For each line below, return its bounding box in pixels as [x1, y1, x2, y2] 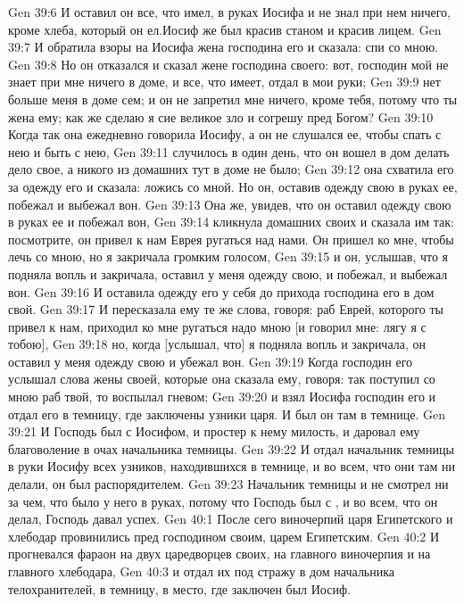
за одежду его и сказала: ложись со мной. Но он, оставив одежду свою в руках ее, [8, 177, 458, 195]
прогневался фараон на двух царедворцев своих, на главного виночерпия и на [8, 544, 431, 563]
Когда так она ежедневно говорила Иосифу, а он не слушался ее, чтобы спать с [8, 125, 442, 144]
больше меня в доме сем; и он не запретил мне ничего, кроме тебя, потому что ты [8, 89, 458, 108]
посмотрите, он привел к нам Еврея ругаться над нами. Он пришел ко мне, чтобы [8, 229, 454, 248]
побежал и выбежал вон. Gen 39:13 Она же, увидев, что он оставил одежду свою [8, 194, 452, 213]
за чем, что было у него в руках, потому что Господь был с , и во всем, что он [8, 492, 438, 510]
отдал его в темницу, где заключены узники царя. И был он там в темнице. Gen [8, 404, 445, 423]
